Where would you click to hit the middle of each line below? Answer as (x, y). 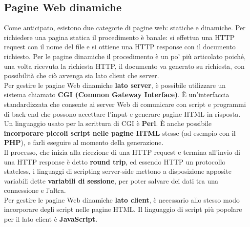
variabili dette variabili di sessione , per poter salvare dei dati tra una (111, 180)
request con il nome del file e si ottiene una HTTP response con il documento (120, 47)
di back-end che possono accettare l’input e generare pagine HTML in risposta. (122, 113)
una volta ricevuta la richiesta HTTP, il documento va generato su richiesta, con (124, 66)
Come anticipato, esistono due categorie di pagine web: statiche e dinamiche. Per (125, 28)
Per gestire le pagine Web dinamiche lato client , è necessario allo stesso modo (122, 199)
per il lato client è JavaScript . (51, 219)
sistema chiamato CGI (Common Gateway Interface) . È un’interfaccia (117, 94)
